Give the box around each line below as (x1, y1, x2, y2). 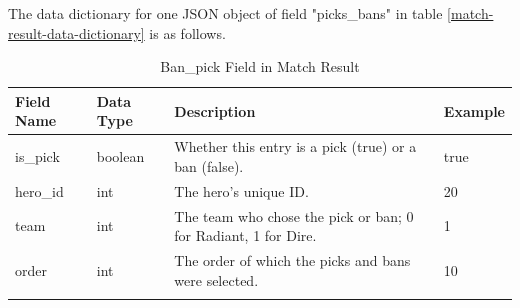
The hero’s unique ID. (174, 180, 309, 201)
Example (443, 100, 505, 121)
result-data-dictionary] (8, 22, 145, 43)
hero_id (15, 180, 64, 201)
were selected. (174, 269, 259, 290)
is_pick (15, 146, 60, 167)
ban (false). (174, 155, 244, 176)
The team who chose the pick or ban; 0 (174, 205, 414, 226)
